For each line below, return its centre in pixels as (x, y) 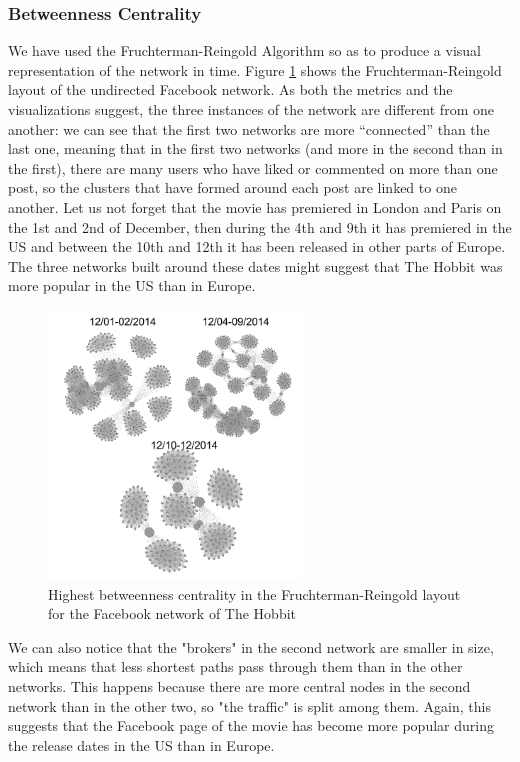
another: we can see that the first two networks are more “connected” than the (249, 128)
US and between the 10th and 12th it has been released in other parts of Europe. (257, 246)
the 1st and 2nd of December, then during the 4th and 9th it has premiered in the (260, 226)
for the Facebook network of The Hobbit (172, 613)
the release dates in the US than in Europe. (141, 744)
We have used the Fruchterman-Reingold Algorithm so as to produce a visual (244, 50)
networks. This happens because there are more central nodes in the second (239, 685)
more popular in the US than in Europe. (132, 285)
